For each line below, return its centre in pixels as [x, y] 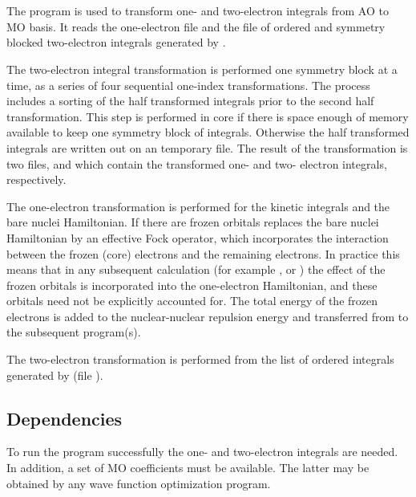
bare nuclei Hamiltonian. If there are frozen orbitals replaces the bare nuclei [193, 222]
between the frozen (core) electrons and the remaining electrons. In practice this [203, 253]
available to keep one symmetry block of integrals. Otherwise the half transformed [208, 132]
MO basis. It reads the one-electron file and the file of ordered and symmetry [196, 26]
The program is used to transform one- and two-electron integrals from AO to [198, 11]
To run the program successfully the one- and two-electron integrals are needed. [202, 452]
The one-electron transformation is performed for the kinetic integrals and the [198, 206]
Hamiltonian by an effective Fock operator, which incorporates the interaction [198, 237]
